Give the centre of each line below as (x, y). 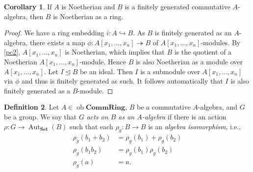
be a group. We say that (40, 116)
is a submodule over (170, 71)
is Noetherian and (88, 6)
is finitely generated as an (193, 33)
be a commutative (164, 107)
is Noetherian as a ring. (88, 16)
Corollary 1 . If (28, 6)
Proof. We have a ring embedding (54, 33)
